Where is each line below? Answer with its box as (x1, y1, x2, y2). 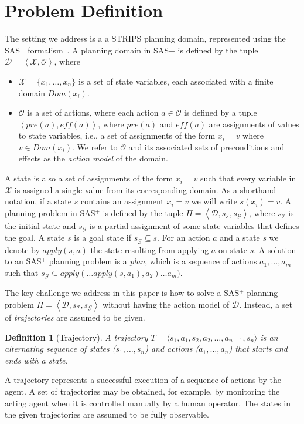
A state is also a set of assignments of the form (5, 172, 173, 184)
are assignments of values (209, 117, 299, 130)
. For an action (156, 231, 210, 244)
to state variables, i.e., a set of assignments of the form (18, 129, 216, 142)
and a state (220, 231, 260, 244)
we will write (191, 195, 237, 207)
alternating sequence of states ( (5, 342, 116, 355)
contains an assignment (80, 195, 164, 207)
